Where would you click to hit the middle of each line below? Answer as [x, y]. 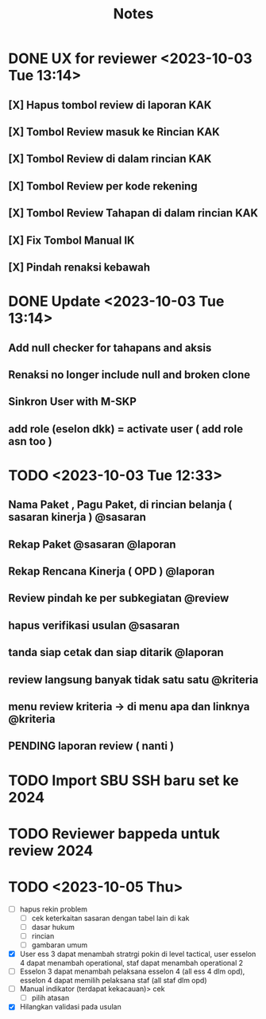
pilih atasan [50, 998]
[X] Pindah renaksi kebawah [79, 267]
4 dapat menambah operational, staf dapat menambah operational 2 [131, 963]
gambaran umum [60, 945]
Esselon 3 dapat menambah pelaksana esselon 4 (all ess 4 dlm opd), [132, 971]
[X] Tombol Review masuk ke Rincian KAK [114, 132]
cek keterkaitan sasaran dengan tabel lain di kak [110, 918]
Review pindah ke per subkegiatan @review [119, 598]
